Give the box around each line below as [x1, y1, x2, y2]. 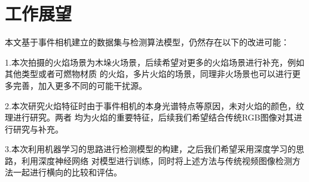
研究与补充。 [13, 122, 63, 135]
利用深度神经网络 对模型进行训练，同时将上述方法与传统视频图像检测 [21, 154, 292, 166]
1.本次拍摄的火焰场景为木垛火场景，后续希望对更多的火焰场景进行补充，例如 [5, 55, 304, 68]
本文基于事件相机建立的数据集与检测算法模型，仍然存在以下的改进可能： [5, 36, 289, 48]
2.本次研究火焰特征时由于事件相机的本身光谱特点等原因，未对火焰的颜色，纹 [5, 99, 304, 112]
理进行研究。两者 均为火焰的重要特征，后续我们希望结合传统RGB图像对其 [5, 111, 294, 124]
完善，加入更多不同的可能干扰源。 [13, 79, 147, 91]
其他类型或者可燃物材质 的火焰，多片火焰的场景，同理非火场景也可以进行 [5, 67, 292, 80]
